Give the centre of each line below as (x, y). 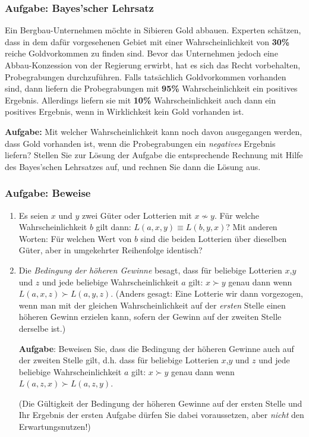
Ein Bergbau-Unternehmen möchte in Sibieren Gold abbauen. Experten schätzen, (153, 30)
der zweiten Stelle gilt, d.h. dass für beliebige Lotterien (119, 360)
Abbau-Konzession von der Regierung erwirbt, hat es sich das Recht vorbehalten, (153, 65)
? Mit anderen (252, 227)
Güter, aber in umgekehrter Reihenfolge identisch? (111, 250)
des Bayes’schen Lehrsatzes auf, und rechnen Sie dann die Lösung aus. (133, 166)
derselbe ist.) (42, 328)
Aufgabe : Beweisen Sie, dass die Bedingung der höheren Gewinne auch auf (156, 348)
